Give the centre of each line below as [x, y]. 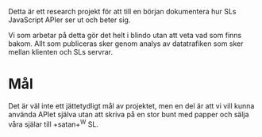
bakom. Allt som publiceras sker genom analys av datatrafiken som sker [126, 44]
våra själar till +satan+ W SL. [54, 124]
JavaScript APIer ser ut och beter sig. [69, 20]
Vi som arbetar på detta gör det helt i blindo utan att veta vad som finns [125, 35]
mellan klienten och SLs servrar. [61, 52]
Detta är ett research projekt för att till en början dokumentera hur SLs [122, 11]
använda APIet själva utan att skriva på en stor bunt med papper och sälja [129, 114]
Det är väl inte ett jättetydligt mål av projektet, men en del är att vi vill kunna [131, 105]
